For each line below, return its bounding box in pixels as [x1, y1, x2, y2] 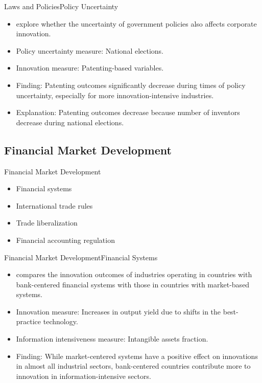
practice [16, 316, 41, 327]
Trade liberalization [16, 217, 78, 228]
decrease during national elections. [16, 117, 124, 127]
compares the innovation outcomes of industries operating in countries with [16, 269, 252, 280]
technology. [43, 316, 78, 327]
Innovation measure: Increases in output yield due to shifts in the [16, 306, 221, 317]
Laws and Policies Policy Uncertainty [4, 1, 118, 11]
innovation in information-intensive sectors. [16, 370, 151, 381]
